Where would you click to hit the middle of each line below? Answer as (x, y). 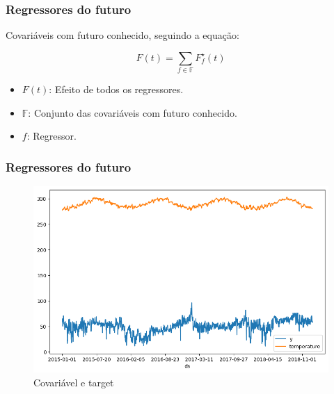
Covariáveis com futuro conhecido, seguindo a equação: (122, 35)
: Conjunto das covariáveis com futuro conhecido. (133, 112)
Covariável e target (74, 382)
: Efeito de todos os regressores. (116, 89)
